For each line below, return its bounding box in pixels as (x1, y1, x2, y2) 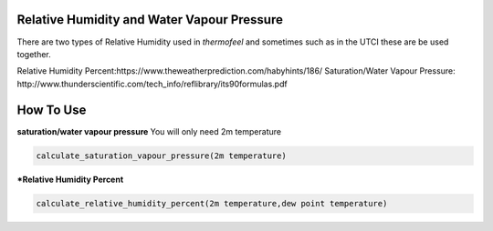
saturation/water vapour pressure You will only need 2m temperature (16, 126, 282, 136)
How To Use (16, 102, 87, 117)
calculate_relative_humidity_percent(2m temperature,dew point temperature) (36, 198, 388, 208)
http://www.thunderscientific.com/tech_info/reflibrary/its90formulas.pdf (16, 78, 288, 89)
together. (16, 48, 52, 59)
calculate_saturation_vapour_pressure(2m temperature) (36, 150, 287, 161)
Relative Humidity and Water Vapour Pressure (16, 12, 283, 27)
